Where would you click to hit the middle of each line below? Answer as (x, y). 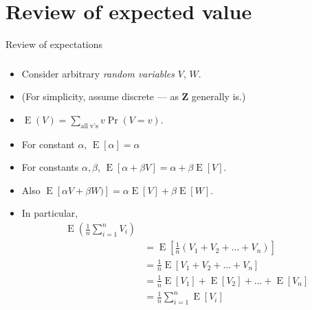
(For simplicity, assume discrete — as (100, 96)
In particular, (50, 213)
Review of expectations (54, 44)
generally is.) (219, 96)
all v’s (89, 126)
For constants (50, 167)
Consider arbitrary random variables (98, 73)
